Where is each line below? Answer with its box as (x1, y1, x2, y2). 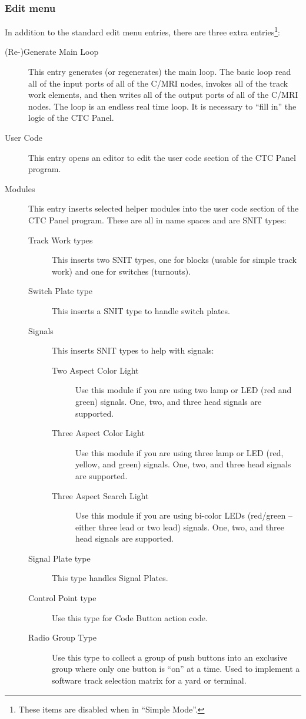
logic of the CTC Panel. (28, 111, 114, 124)
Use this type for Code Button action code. (52, 611, 208, 624)
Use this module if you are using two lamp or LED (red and (75, 384, 292, 396)
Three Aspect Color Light (52, 427, 145, 439)
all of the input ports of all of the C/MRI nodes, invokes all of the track (28, 77, 288, 89)
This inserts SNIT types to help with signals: (52, 344, 214, 357)
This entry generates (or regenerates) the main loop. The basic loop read (28, 65, 291, 78)
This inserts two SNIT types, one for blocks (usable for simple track (52, 253, 297, 266)
